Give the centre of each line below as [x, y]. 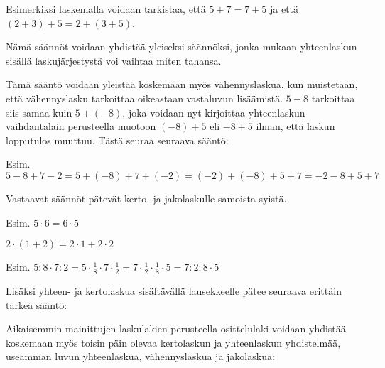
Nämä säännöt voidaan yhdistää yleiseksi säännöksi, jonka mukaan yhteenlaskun [181, 47]
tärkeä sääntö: [37, 304]
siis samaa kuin [39, 112]
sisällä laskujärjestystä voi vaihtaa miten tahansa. [114, 60]
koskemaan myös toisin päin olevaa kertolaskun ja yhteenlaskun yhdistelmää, [173, 342]
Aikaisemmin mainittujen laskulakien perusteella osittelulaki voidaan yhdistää [176, 329]
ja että [284, 9]
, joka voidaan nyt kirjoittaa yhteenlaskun [214, 112]
